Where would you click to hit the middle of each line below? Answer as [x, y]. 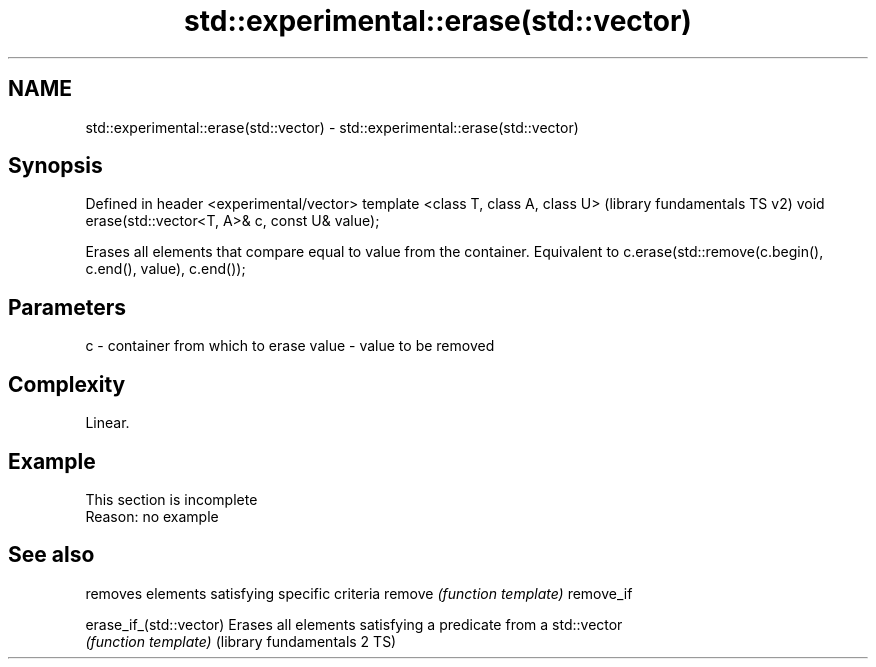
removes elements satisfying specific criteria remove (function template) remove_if [359, 593]
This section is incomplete [171, 499]
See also [51, 555]
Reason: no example [152, 516]
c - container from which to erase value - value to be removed [290, 346]
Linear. [107, 423]
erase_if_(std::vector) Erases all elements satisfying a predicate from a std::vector [354, 624]
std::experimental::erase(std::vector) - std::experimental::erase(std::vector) [332, 127]
